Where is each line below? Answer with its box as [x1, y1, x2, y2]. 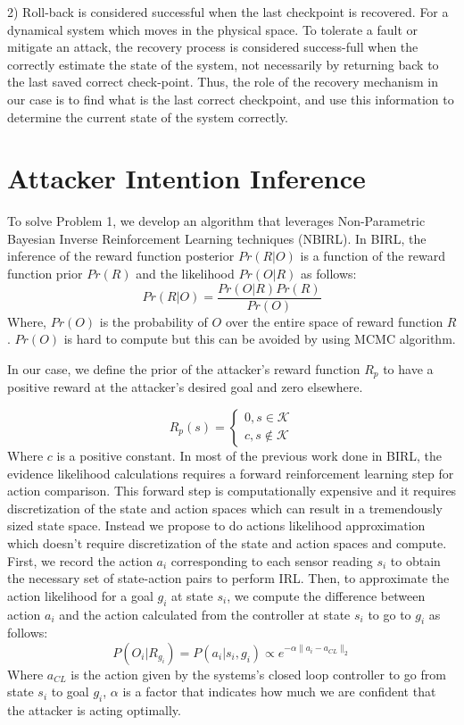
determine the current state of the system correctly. [7, 107, 288, 126]
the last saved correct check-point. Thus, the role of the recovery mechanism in [7, 72, 439, 91]
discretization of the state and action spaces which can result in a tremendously [7, 498, 443, 517]
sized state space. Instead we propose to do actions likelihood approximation [7, 516, 426, 535]
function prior [7, 264, 83, 283]
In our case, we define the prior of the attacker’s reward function [7, 359, 360, 378]
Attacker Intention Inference [7, 160, 366, 196]
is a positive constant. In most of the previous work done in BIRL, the [56, 446, 443, 464]
